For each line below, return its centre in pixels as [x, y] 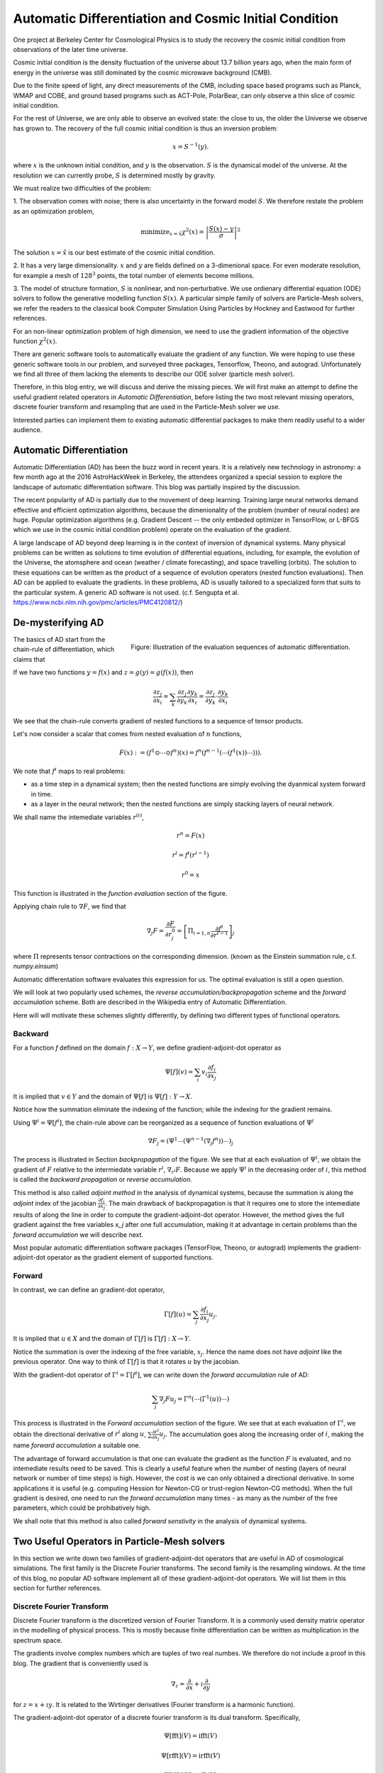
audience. [28, 430]
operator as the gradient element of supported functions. [131, 1257]
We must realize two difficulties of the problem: [82, 189]
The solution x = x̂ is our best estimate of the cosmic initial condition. [114, 252]
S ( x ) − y [221, 229]
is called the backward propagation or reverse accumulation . [103, 1179]
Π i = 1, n [199, 932]
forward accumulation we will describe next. [78, 1235]
